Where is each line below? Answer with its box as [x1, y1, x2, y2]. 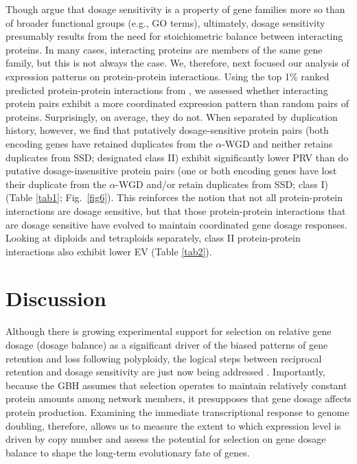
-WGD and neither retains [222, 136, 333, 150]
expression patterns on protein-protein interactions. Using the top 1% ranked [5, 69, 330, 83]
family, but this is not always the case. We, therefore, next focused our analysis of [5, 56, 349, 70]
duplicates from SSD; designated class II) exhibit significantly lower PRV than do [5, 150, 349, 164]
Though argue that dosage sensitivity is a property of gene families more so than [5, 2, 345, 16]
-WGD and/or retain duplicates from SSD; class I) [115, 176, 328, 191]
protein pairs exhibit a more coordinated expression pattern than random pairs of [5, 96, 349, 111]
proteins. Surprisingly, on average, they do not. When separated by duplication [5, 109, 338, 124]
